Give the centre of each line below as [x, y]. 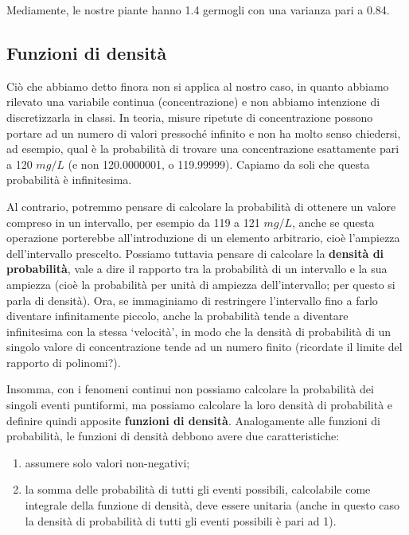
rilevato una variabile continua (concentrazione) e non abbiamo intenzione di [193, 102]
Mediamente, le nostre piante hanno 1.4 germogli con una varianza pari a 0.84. [198, 10]
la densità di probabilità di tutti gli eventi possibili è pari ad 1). [181, 520]
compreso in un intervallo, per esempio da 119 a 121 [133, 222]
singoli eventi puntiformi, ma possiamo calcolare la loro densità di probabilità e [200, 405]
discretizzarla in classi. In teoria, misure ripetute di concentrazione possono [190, 117]
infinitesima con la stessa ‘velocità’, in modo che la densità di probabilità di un [199, 331]
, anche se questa [333, 222]
